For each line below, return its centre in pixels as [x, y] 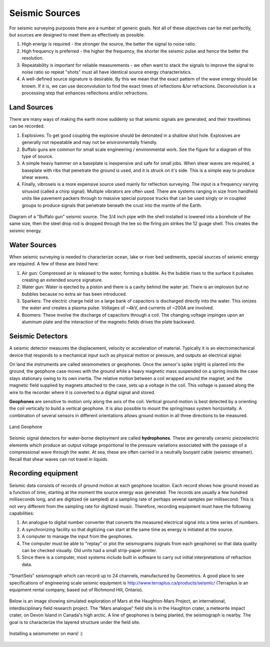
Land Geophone [26, 427]
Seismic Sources [45, 13]
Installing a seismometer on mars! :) [46, 633]
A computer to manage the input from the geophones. [77, 537]
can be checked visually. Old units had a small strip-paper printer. [89, 551]
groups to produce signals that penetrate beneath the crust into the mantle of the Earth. [112, 205]
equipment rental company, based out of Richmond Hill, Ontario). [76, 590]
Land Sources [31, 107]
